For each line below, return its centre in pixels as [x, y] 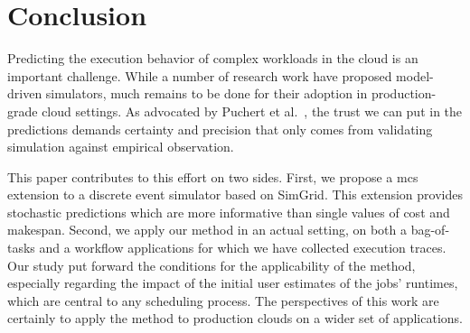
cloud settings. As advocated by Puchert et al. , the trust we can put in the [252, 111]
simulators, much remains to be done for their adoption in [207, 93]
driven [25, 93]
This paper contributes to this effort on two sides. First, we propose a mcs [213, 176]
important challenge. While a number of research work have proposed [200, 75]
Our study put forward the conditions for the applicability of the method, [211, 265]
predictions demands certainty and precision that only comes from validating [220, 129]
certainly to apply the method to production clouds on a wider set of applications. [235, 318]
